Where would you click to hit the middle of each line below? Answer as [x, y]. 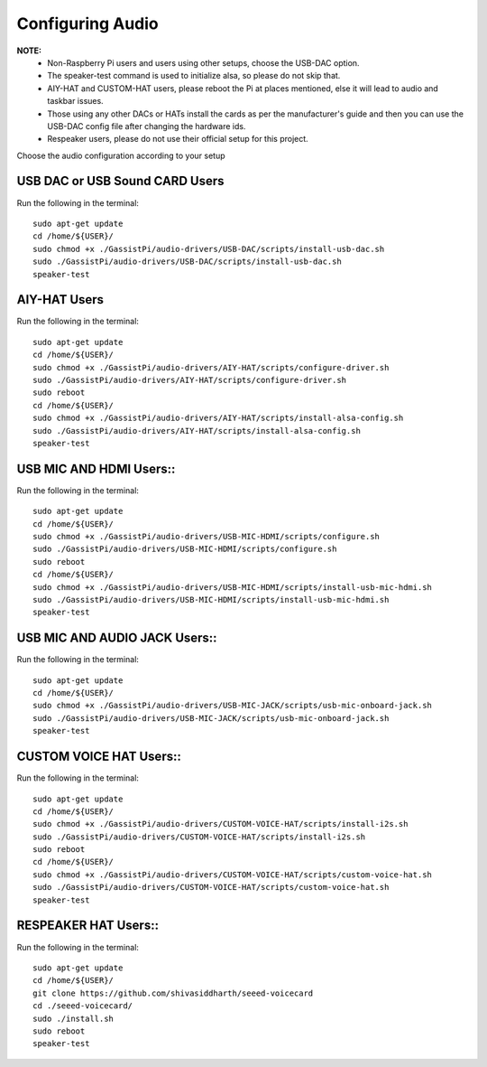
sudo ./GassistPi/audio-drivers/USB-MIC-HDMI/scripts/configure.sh [185, 549]
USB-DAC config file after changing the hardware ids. [147, 126]
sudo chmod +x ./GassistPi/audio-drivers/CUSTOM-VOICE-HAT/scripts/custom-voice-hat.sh [233, 875]
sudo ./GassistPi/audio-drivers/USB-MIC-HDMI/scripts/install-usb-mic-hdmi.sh [211, 599]
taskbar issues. [75, 101]
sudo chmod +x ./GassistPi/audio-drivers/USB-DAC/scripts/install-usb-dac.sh [209, 249]
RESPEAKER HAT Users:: [88, 926]
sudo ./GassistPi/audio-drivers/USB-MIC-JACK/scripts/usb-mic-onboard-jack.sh [211, 718]
